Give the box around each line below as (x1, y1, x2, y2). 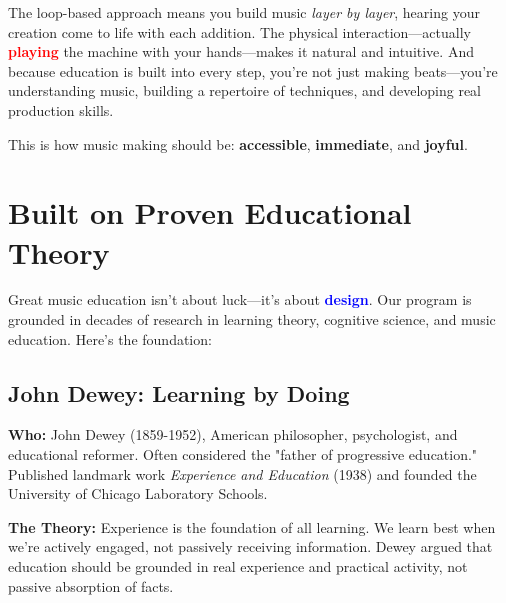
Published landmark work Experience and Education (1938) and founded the (8, 463, 477, 484)
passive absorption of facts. (8, 575, 174, 596)
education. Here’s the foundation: (8, 328, 212, 349)
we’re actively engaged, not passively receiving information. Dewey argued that (8, 536, 493, 557)
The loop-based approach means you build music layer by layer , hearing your (8, 2, 480, 22)
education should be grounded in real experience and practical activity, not (8, 556, 468, 577)
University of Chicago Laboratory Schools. (8, 483, 268, 504)
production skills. (8, 99, 114, 120)
